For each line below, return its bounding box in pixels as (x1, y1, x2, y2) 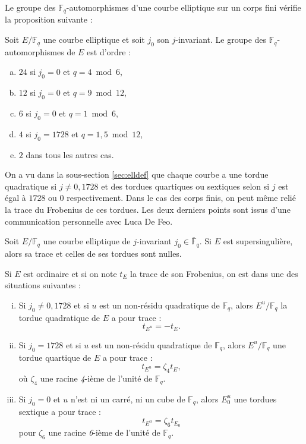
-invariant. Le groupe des (175, 33, 267, 46)
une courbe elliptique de (43, 235, 131, 247)
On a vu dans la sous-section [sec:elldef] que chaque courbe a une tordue (5, 168, 269, 181)
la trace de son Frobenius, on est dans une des (130, 267, 298, 279)
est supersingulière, (223, 235, 293, 247)
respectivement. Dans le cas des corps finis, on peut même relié (67, 191, 296, 204)
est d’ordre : (87, 45, 131, 58)
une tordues (234, 392, 277, 405)
